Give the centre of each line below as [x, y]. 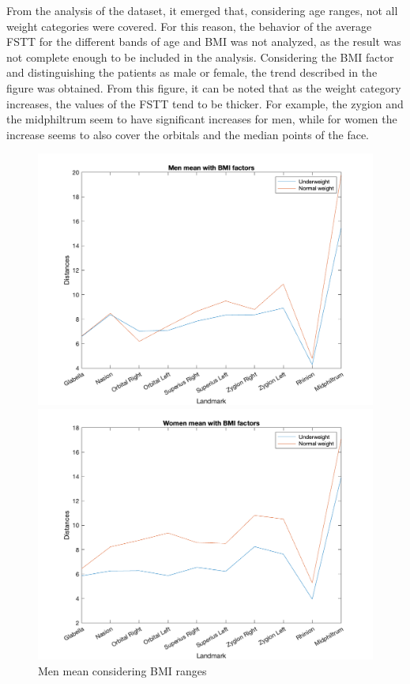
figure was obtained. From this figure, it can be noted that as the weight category [204, 87]
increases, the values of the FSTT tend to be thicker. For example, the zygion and [205, 103]
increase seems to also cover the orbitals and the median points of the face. [188, 134]
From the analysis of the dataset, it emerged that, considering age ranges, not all [202, 10]
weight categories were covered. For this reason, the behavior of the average [189, 26]
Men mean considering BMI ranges [122, 670]
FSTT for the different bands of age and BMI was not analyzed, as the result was [204, 42]
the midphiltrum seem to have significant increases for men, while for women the [202, 119]
